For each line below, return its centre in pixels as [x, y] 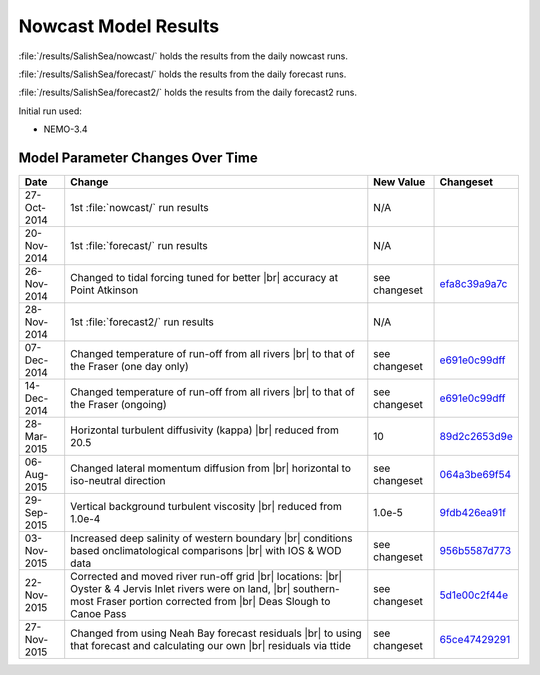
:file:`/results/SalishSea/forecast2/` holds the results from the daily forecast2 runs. [188, 92]
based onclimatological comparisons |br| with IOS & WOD [206, 551]
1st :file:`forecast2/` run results [142, 322]
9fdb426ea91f [473, 513]
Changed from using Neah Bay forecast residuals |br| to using [216, 633]
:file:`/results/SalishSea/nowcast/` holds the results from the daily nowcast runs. [183, 56]
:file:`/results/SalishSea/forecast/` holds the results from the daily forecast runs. [182, 74]
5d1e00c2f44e [474, 595]
